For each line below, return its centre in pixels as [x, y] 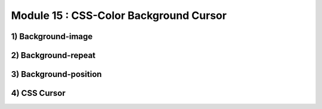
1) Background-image [52, 36]
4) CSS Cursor [38, 93]
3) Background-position [56, 74]
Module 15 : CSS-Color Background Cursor [119, 15]
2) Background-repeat [53, 55]
